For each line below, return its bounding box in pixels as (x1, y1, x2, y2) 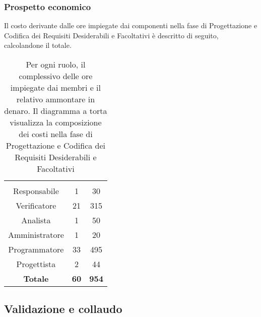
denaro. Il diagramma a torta (4, 105, 107, 116)
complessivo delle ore (19, 70, 93, 82)
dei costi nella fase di (19, 128, 93, 140)
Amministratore (8, 229, 64, 240)
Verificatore (16, 200, 56, 211)
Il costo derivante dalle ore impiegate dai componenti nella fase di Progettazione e (4, 20, 257, 31)
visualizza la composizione (10, 116, 102, 128)
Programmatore (8, 243, 64, 255)
